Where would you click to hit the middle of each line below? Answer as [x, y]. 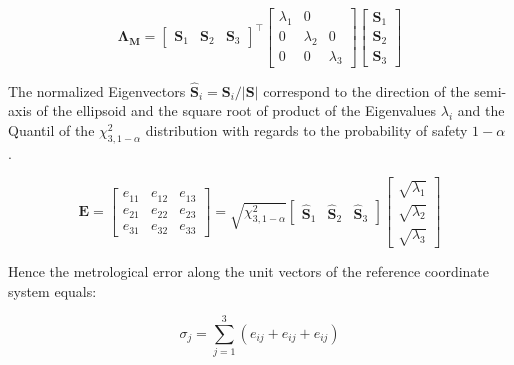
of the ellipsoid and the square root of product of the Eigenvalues [236, 110]
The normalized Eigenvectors [97, 90]
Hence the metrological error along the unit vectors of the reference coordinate [249, 271]
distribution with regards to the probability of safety [306, 129]
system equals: [52, 290]
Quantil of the [51, 129]
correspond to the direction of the [366, 90]
